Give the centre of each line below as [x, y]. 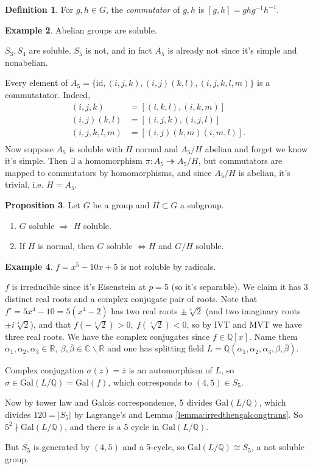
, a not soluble [278, 447]
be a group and [121, 205]
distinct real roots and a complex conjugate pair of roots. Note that [131, 299]
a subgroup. [202, 205]
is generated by [62, 447]
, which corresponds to [150, 382]
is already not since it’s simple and [232, 50]
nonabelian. [26, 62]
